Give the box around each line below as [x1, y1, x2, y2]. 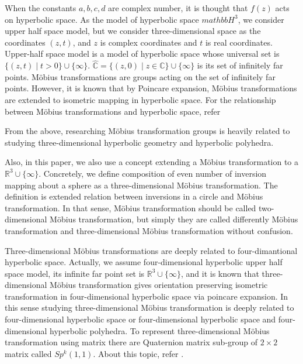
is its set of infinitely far [197, 59, 283, 71]
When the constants [5, 2, 76, 13]
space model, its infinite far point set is [5, 267, 145, 279]
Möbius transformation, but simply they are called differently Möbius [50, 213, 298, 225]
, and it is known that [180, 267, 259, 279]
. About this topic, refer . [93, 347, 184, 359]
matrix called [5, 347, 52, 359]
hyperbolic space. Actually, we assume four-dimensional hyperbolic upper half [5, 256, 283, 268]
